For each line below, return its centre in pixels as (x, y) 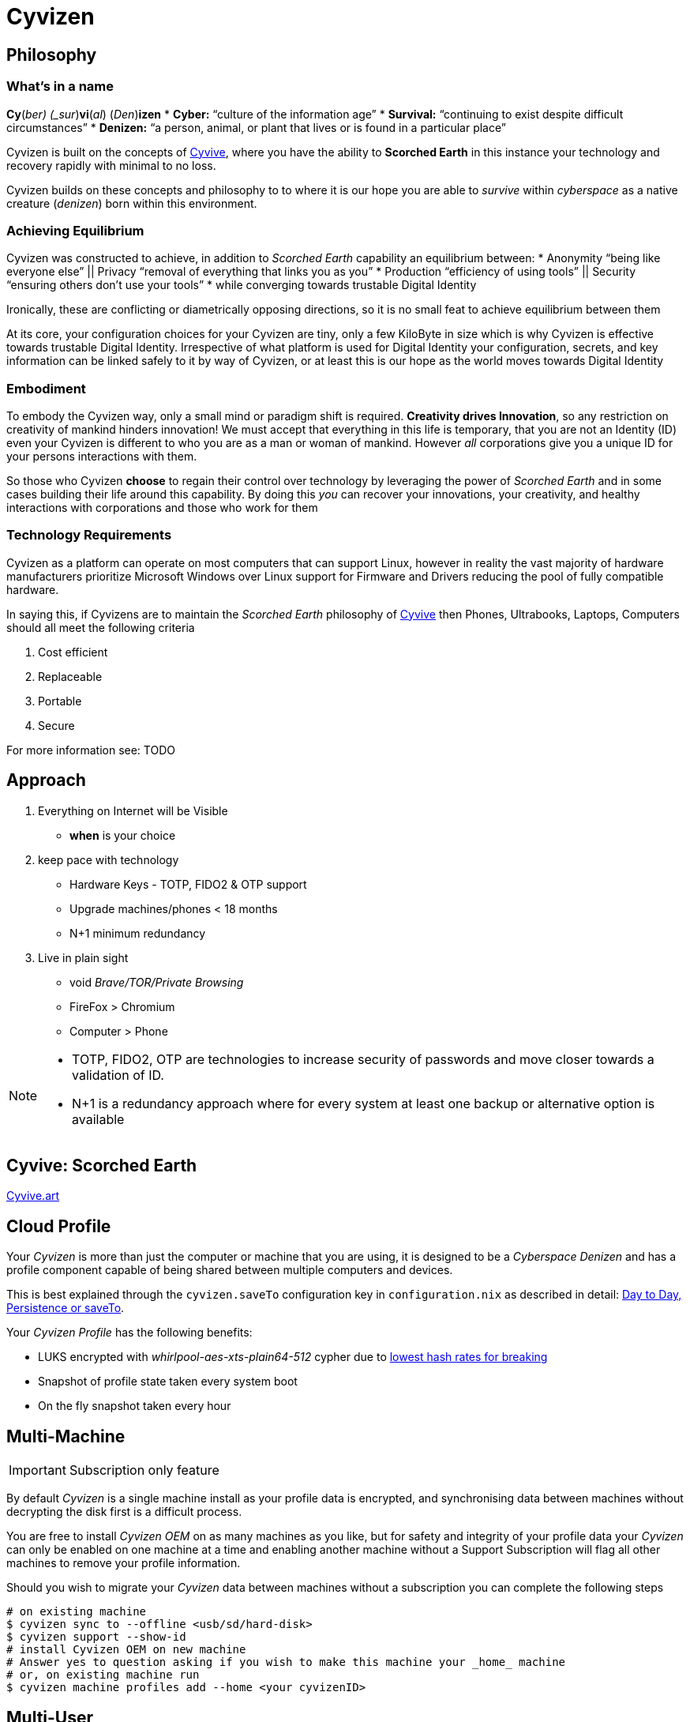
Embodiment (46, 388)
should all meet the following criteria (101, 627)
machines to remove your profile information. (124, 1563)
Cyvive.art (33, 1196)
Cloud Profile (59, 1226)
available (98, 1119)
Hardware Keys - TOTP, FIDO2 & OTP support (188, 884)
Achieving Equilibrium (75, 230)
